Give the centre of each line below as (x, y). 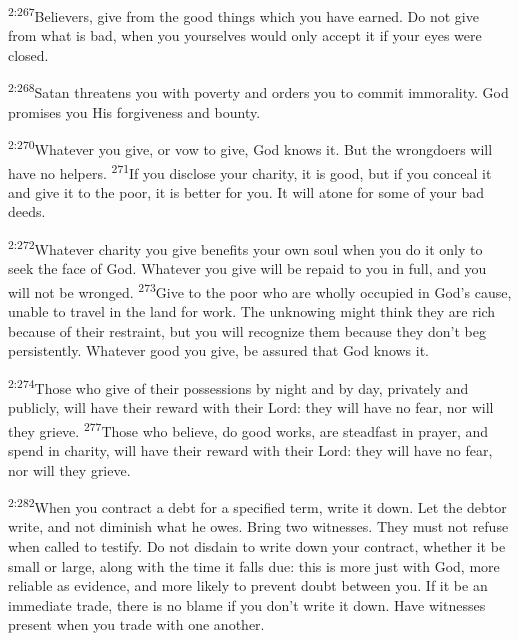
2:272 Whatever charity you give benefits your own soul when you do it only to (245, 247)
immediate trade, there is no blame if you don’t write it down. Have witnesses (247, 604)
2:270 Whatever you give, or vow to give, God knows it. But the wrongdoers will (250, 147)
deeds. (27, 211)
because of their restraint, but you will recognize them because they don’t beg (247, 330)
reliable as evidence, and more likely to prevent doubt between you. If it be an (248, 585)
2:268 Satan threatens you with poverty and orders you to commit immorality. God (258, 91)
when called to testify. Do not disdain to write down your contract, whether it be (257, 545)
